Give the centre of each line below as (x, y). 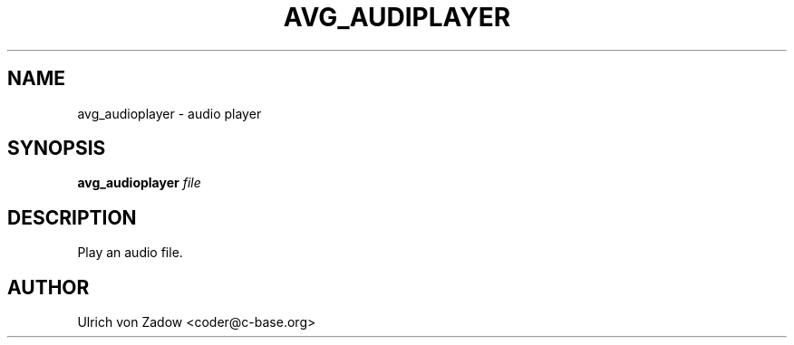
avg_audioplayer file (139, 183)
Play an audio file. (130, 253)
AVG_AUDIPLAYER (397, 17)
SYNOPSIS (57, 149)
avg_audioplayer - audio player (169, 113)
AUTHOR (48, 287)
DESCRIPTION (72, 217)
